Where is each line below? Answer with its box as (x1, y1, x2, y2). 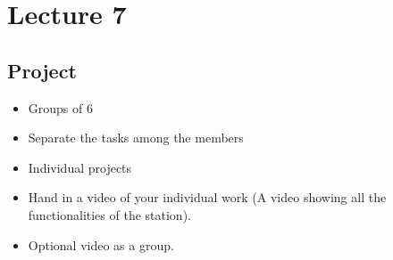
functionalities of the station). (28, 205, 191, 223)
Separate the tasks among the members (28, 128, 244, 147)
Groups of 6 (28, 98, 93, 117)
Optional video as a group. (28, 235, 174, 254)
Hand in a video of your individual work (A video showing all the (28, 188, 387, 207)
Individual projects (28, 158, 132, 176)
